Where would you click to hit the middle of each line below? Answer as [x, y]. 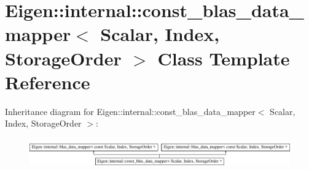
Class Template [224, 58]
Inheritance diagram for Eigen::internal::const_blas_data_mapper [130, 111]
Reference [48, 82]
